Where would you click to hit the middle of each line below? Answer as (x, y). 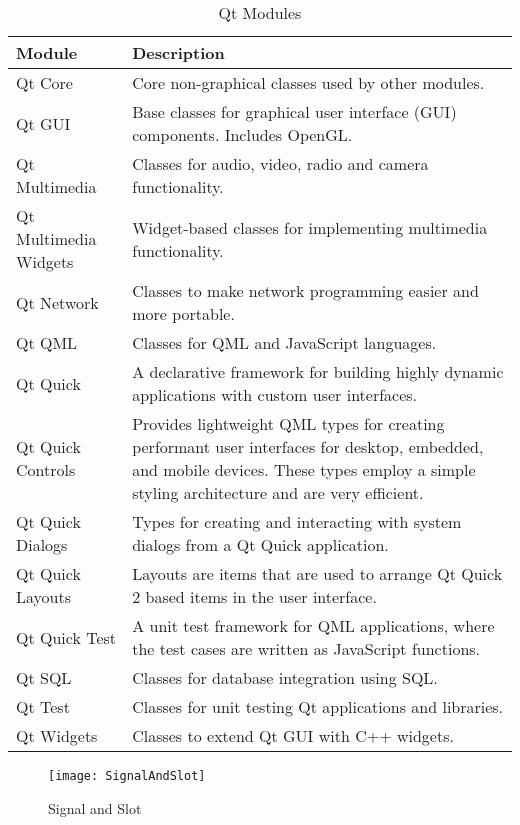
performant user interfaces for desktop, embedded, (308, 446)
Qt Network (57, 302)
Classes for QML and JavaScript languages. (284, 342)
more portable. (183, 313)
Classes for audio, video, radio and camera (280, 163)
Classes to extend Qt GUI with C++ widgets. (293, 735)
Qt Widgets (57, 735)
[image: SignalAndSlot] (127, 776)
